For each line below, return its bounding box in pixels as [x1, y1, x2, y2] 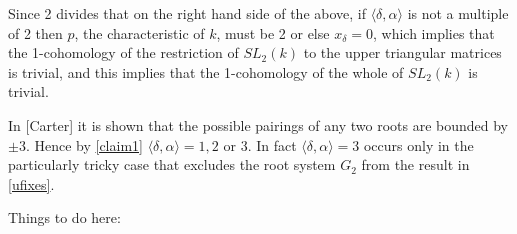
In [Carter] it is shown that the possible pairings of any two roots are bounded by [8, 114, 509, 135]
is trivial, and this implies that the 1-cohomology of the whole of [8, 61, 404, 82]
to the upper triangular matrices [303, 42, 502, 63]
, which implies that [372, 22, 495, 43]
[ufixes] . [8, 173, 55, 194]
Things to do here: [8, 207, 121, 228]
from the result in [361, 154, 470, 175]
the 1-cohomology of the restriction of [8, 42, 239, 63]
